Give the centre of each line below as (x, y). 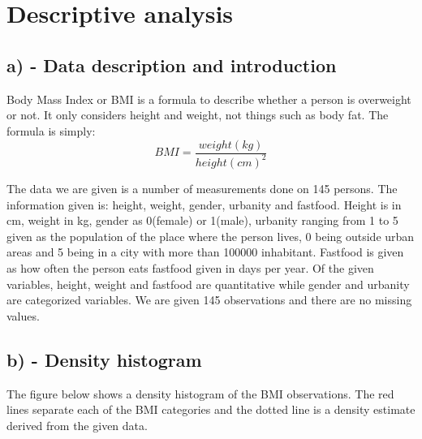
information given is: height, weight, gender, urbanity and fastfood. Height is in (204, 204)
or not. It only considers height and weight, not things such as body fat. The (198, 115)
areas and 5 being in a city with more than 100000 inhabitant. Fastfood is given (205, 252)
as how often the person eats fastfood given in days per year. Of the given (190, 267)
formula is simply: (51, 130)
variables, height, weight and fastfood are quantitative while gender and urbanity (208, 284)
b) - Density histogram (104, 359)
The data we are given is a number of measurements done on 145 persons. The (202, 188)
